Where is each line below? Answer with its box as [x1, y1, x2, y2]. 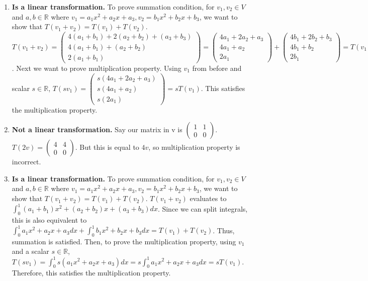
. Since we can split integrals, [157, 203, 248, 214]
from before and [192, 62, 242, 73]
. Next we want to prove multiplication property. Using [12, 62, 181, 73]
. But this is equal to [75, 142, 139, 152]
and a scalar [12, 246, 49, 256]
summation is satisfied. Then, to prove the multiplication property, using [12, 236, 236, 246]
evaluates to [190, 193, 227, 204]
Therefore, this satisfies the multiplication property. [12, 267, 171, 278]
